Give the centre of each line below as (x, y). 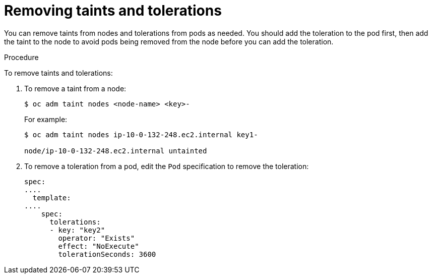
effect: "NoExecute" (99, 246)
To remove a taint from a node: (75, 88)
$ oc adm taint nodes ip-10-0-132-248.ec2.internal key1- (141, 134)
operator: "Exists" (97, 238)
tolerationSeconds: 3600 (107, 254)
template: (52, 198)
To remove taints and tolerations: (58, 73)
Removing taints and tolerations (113, 11)
